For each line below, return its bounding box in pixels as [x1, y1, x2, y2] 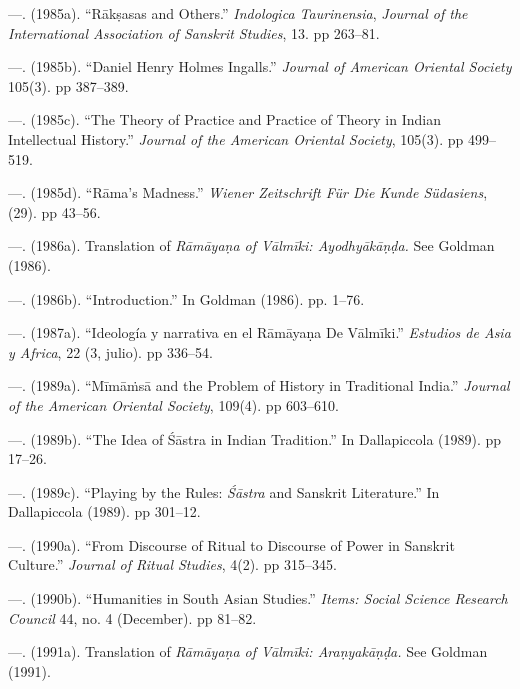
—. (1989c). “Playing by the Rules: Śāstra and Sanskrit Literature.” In [8, 481, 440, 502]
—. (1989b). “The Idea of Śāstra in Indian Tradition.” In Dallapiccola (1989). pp [8, 428, 502, 449]
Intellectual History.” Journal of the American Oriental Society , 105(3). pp [8, 128, 464, 149]
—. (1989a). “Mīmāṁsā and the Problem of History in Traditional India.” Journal [8, 375, 510, 396]
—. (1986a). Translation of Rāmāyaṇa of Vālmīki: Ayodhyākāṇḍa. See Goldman [8, 235, 495, 256]
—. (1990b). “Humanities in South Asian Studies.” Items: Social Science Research [8, 588, 508, 609]
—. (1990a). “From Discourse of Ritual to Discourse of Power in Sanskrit [8, 534, 455, 555]
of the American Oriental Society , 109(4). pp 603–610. [8, 394, 339, 415]
